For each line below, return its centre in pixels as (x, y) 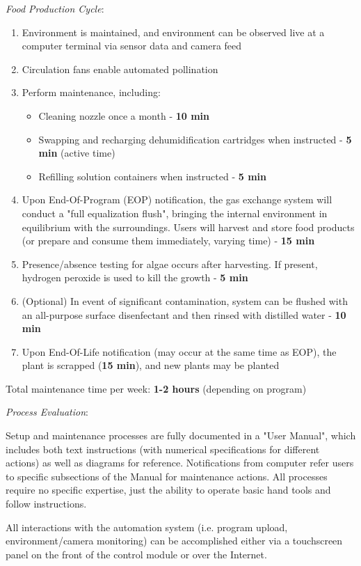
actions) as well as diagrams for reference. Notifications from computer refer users (180, 463)
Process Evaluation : (47, 412)
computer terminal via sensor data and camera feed (132, 46)
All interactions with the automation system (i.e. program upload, (147, 527)
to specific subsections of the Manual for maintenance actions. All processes (167, 476)
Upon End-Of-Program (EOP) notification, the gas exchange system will (177, 199)
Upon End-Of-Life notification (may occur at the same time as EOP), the (179, 351)
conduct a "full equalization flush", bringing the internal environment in (175, 213)
